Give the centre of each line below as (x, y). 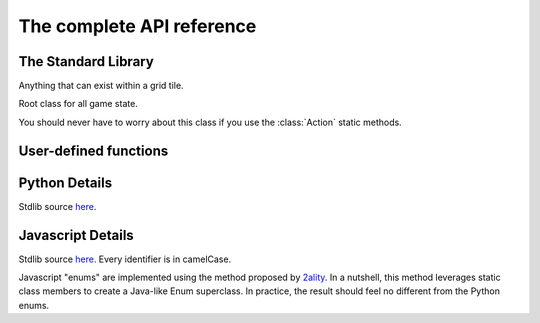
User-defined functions (93, 150)
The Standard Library (86, 61)
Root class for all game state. (78, 104)
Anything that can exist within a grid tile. (101, 86)
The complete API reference (137, 26)
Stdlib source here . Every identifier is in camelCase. (125, 259)
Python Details (65, 182)
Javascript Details (76, 235)
